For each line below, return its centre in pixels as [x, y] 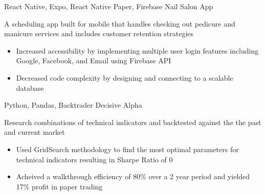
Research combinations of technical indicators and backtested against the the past [133, 122]
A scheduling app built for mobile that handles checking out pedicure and [120, 23]
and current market [35, 132]
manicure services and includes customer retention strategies [99, 33]
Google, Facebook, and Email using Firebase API [94, 60]
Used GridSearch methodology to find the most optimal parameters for [127, 149]
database [30, 88]
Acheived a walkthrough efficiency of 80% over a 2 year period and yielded [133, 176]
